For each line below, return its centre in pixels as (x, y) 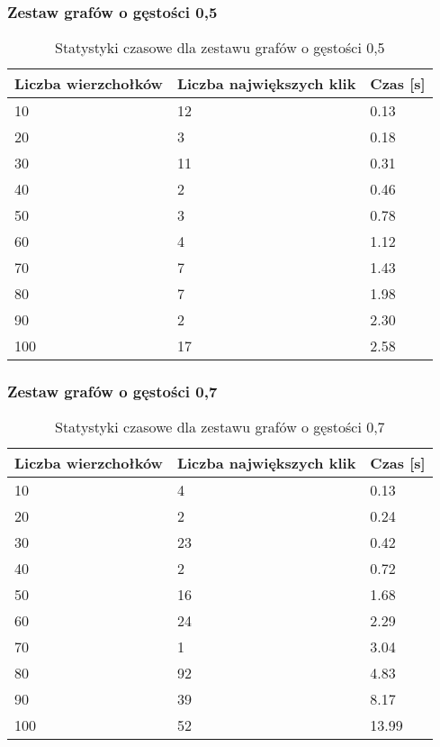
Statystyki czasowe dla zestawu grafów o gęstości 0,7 (220, 427)
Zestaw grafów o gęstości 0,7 (112, 392)
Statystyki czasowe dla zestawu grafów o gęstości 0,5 (220, 48)
